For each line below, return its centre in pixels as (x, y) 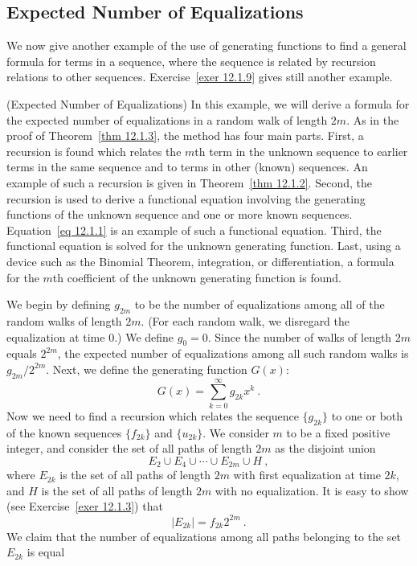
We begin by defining (59, 304)
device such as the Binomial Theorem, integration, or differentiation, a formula (200, 261)
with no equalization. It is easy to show (312, 490)
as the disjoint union (325, 448)
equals (22, 353)
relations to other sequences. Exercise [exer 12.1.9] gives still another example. (200, 77)
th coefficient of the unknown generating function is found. (197, 277)
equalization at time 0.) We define (90, 336)
